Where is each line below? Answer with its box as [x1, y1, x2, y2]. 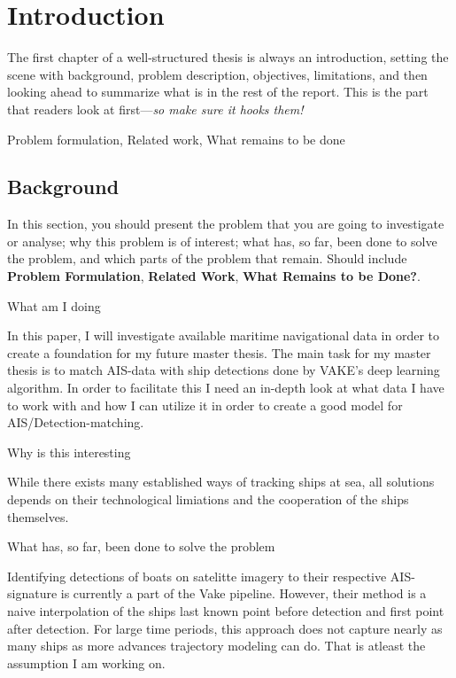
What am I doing [7, 296, 101, 315]
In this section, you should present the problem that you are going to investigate [7, 214, 444, 233]
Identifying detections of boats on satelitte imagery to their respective [7, 566, 387, 585]
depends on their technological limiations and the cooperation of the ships [7, 490, 409, 509]
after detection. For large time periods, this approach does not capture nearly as [7, 619, 443, 637]
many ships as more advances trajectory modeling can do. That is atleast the [7, 636, 426, 655]
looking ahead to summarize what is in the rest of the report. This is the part [7, 82, 429, 101]
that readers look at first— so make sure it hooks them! [7, 99, 304, 118]
